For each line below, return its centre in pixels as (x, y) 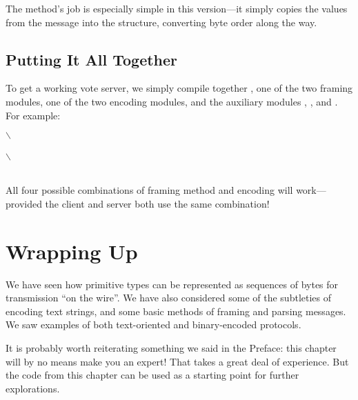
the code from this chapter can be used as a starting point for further (152, 375)
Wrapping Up (72, 251)
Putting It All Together (92, 59)
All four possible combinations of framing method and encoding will (149, 190)
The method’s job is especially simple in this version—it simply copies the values (177, 8)
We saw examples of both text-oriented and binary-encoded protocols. (153, 324)
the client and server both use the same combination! (157, 203)
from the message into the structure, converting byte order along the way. (161, 22)
